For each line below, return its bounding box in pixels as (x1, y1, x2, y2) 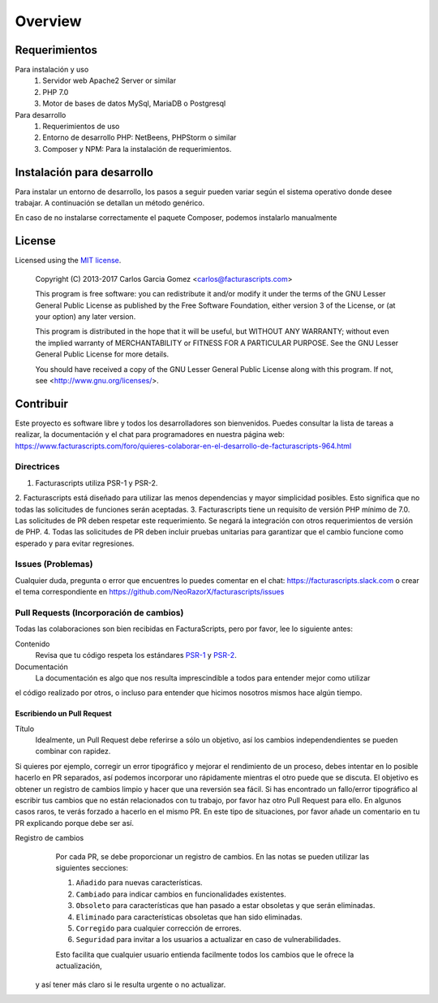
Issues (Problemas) (15, 559, 93, 570)
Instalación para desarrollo (15, 165, 154, 179)
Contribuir (15, 396, 69, 410)
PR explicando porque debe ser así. (15, 818, 134, 828)
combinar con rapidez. (35, 746, 111, 756)
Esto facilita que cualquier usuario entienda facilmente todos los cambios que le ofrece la (55, 949, 354, 959)
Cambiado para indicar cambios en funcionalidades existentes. (75, 889, 287, 899)
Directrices (15, 461, 60, 473)
